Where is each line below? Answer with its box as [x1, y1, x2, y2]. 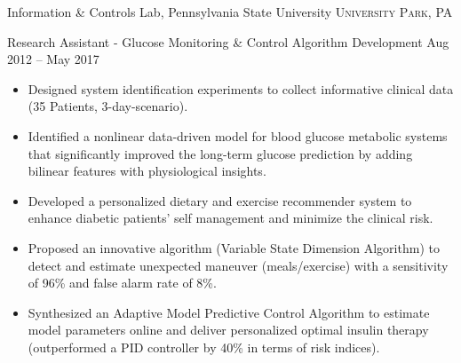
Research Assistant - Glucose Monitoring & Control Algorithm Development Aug [7, 32, 449, 51]
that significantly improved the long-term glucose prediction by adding [28, 144, 413, 162]
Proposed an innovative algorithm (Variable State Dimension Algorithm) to [28, 238, 440, 256]
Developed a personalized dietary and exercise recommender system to [28, 191, 412, 209]
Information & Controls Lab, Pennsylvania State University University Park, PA [7, 3, 453, 20]
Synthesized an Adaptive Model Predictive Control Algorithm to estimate [28, 303, 430, 321]
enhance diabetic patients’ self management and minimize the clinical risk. [28, 209, 433, 227]
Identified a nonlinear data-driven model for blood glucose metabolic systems [28, 126, 448, 145]
